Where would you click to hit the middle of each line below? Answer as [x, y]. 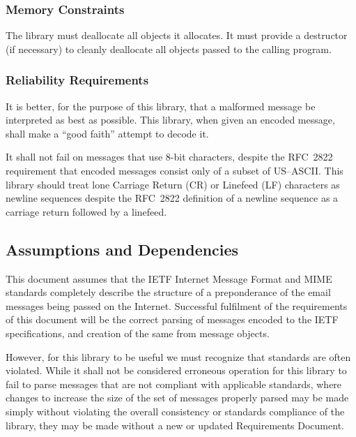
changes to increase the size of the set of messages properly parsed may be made [177, 398]
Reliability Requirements [77, 80]
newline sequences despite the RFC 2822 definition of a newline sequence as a [172, 198]
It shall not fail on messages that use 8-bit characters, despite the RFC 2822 [169, 157]
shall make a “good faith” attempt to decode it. [107, 133]
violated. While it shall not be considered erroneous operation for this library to [176, 370]
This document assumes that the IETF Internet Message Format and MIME [169, 278]
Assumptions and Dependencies [122, 249]
